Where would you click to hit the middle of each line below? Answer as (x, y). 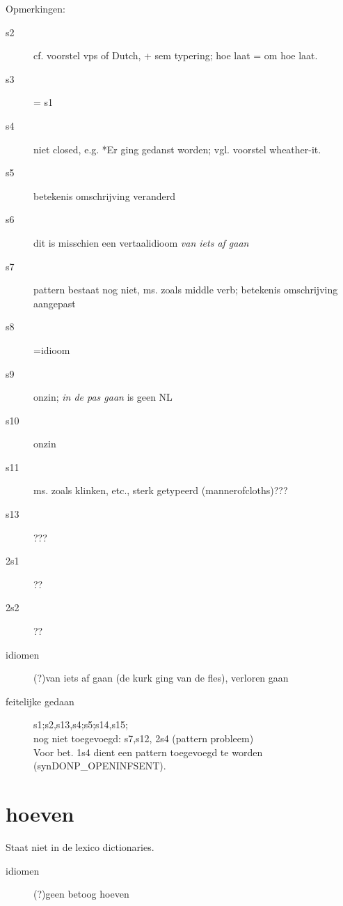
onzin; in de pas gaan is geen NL (103, 397)
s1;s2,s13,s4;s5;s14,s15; (81, 724)
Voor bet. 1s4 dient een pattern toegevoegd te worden (148, 752)
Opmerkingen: (36, 8)
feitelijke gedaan (40, 701)
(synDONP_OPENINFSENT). (100, 766)
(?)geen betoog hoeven (81, 894)
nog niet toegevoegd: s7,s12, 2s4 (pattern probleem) (144, 738)
